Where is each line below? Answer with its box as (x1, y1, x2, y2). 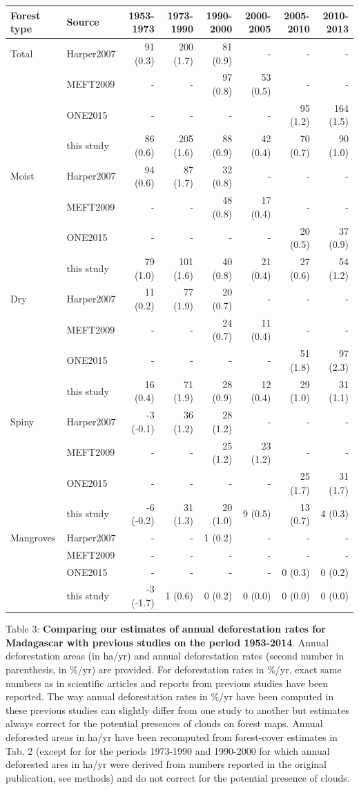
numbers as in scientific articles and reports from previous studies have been (6, 675, 329, 690)
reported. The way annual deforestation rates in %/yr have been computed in (6, 689, 334, 704)
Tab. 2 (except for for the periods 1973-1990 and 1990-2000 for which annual (6, 743, 330, 758)
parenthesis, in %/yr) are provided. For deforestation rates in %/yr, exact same (6, 662, 342, 676)
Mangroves (10, 530, 56, 544)
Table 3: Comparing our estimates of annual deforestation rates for (6, 622, 326, 636)
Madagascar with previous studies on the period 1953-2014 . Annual (6, 635, 329, 649)
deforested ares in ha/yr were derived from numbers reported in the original (6, 757, 327, 771)
